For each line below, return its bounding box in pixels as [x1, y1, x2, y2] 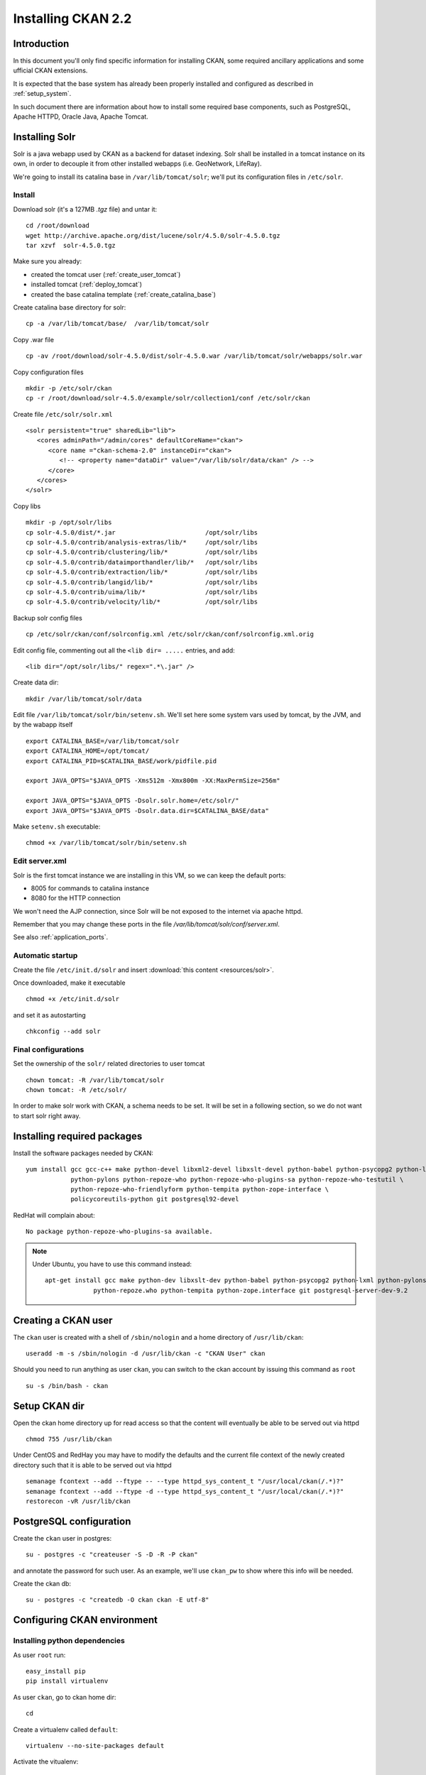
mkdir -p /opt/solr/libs [26, 518, 112, 527]
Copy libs [13, 501, 41, 510]
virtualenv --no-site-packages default [26, 1742, 165, 1749]
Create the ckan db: [13, 1580, 71, 1588]
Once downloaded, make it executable [13, 978, 126, 987]
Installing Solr [13, 131, 76, 143]
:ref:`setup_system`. [13, 89, 72, 98]
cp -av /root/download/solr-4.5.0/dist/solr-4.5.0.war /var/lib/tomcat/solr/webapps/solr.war [26, 352, 363, 360]
